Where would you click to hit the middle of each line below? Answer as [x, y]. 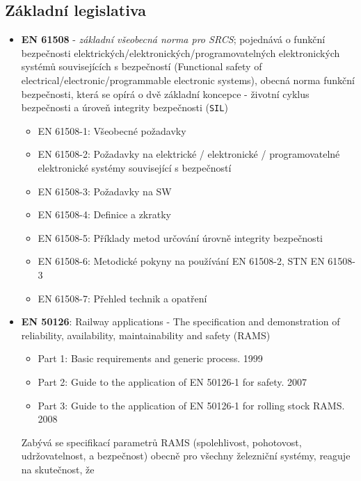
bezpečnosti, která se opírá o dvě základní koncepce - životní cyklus [165, 93]
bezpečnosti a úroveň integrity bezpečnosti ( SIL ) [125, 107]
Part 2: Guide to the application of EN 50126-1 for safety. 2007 [173, 381]
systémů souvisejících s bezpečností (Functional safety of [142, 66]
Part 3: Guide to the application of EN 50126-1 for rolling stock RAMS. [191, 405]
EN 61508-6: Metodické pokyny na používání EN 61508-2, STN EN [181, 261]
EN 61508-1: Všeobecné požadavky [112, 130]
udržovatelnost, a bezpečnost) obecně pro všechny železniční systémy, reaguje [186, 456]
